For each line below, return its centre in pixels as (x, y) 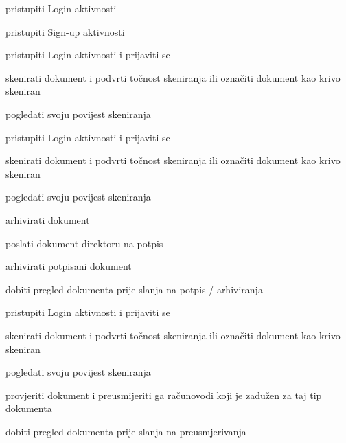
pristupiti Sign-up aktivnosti (65, 31)
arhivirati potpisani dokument (69, 266)
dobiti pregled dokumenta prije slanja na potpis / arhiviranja (134, 289)
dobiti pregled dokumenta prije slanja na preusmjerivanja (126, 431)
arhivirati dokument (48, 219)
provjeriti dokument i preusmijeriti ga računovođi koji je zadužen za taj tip (164, 395)
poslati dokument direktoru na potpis (84, 243)
